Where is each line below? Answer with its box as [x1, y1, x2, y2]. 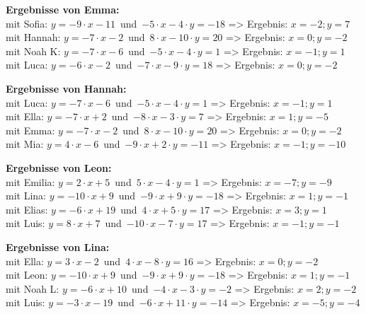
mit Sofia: [6, 16, 48, 30]
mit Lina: [6, 188, 46, 203]
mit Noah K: [6, 43, 61, 58]
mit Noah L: [6, 281, 59, 296]
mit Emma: [6, 122, 55, 137]
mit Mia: [6, 136, 44, 151]
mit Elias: [6, 202, 48, 216]
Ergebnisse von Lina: [6, 239, 110, 254]
